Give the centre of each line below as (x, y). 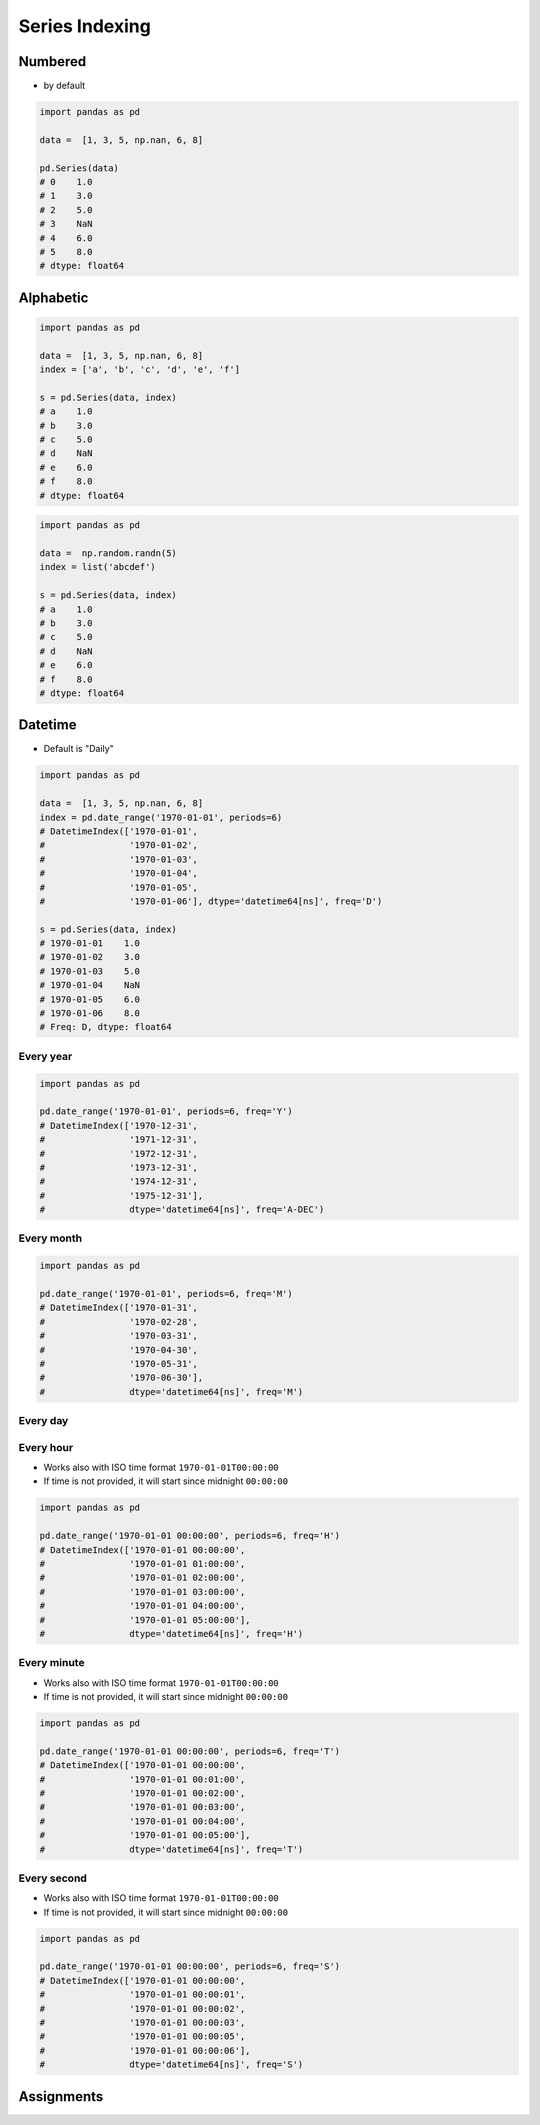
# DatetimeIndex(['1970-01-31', (119, 1308)
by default (64, 86)
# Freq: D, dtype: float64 (105, 1027)
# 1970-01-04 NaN (89, 985)
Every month (50, 1238)
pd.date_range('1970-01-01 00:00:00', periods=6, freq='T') (190, 1751)
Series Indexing (85, 26)
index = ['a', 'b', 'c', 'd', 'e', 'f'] (139, 369)
